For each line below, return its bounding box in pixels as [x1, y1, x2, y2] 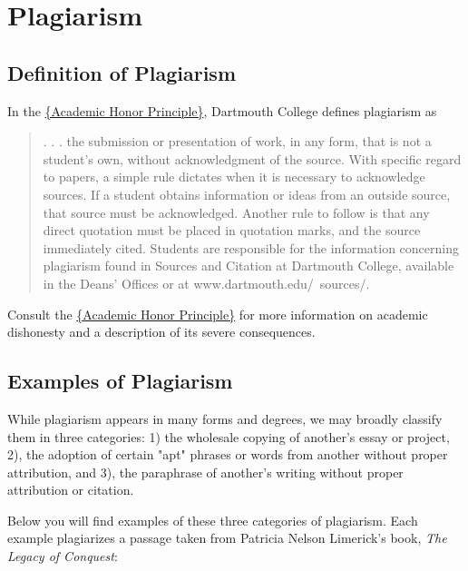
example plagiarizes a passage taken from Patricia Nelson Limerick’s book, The [7, 528, 447, 547]
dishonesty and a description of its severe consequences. [7, 322, 316, 341]
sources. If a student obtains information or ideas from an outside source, [43, 184, 451, 203]
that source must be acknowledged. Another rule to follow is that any [43, 202, 430, 222]
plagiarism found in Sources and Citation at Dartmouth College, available [43, 256, 454, 275]
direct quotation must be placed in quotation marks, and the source [43, 221, 421, 240]
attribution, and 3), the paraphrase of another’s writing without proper [7, 462, 404, 481]
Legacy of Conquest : [7, 546, 118, 566]
